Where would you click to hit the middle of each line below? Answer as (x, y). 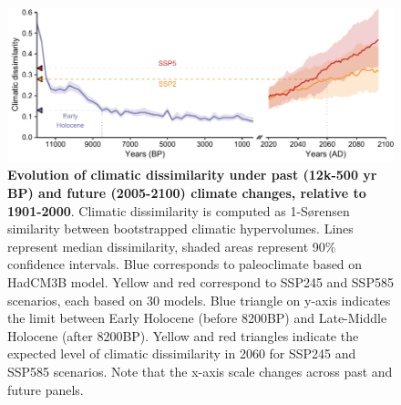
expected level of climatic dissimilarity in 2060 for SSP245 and (182, 353)
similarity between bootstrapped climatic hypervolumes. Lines (180, 228)
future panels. (46, 389)
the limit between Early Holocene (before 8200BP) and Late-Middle (197, 318)
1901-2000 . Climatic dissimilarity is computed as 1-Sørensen (179, 210)
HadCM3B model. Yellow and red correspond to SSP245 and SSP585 (200, 282)
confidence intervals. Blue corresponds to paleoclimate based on (185, 264)
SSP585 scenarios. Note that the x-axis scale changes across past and (200, 371)
